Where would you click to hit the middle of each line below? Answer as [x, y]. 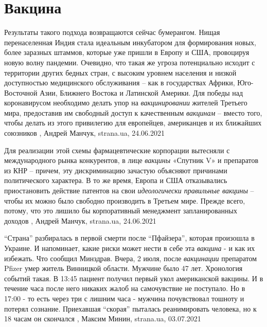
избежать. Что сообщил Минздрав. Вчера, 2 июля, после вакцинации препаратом [131, 258]
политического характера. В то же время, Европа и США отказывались [116, 180]
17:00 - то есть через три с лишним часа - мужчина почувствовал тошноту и [124, 298]
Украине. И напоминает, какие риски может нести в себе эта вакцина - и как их [130, 248]
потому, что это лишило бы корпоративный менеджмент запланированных [121, 211]
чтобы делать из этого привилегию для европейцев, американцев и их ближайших [133, 123]
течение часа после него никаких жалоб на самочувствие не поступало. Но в [125, 288]
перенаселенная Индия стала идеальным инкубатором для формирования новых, [130, 42]
